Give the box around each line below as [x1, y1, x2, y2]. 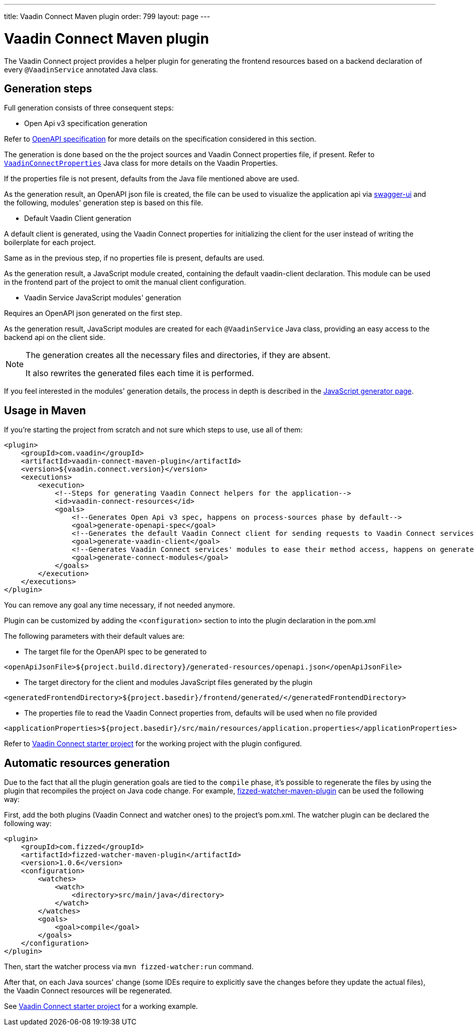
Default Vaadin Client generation [24, 214, 132, 223]
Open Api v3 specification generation [24, 119, 148, 128]
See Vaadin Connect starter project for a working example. [4, 1002, 198, 1011]
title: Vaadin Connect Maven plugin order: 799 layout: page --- [4, 12, 210, 21]
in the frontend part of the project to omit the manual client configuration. [4, 278, 246, 287]
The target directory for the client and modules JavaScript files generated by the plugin [24, 678, 313, 687]
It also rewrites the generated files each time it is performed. [26, 368, 254, 379]
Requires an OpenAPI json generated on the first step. [4, 309, 182, 318]
